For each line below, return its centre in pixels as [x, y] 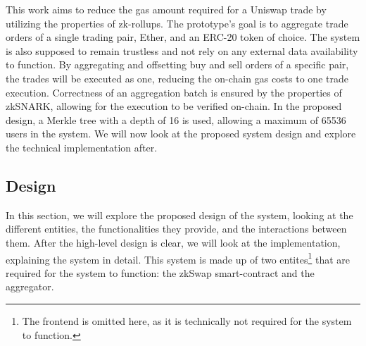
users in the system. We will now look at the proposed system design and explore [181, 134]
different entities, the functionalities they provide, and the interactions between [176, 229]
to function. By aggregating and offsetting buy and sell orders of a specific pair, [177, 64]
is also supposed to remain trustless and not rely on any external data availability [182, 50]
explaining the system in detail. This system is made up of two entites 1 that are [178, 258]
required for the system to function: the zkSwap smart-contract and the [160, 272]
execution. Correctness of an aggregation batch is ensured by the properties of [174, 92]
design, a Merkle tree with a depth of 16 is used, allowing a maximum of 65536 [176, 119]
